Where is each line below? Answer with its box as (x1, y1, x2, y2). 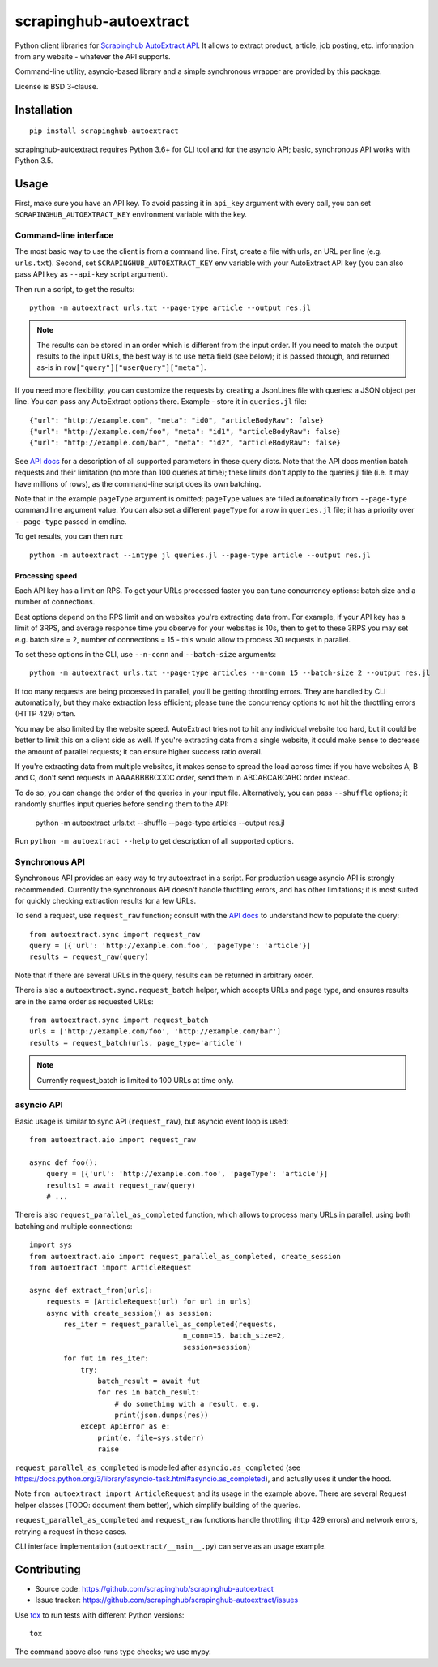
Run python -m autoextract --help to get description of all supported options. (15, 836, 295, 845)
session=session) (182, 1343, 252, 1351)
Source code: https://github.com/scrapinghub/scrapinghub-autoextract (35, 1583, 274, 1593)
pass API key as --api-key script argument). (15, 269, 168, 279)
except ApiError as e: (80, 1422, 171, 1431)
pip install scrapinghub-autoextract (29, 127, 180, 135)
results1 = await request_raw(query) (45, 1180, 196, 1190)
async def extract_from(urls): (29, 1286, 154, 1295)
